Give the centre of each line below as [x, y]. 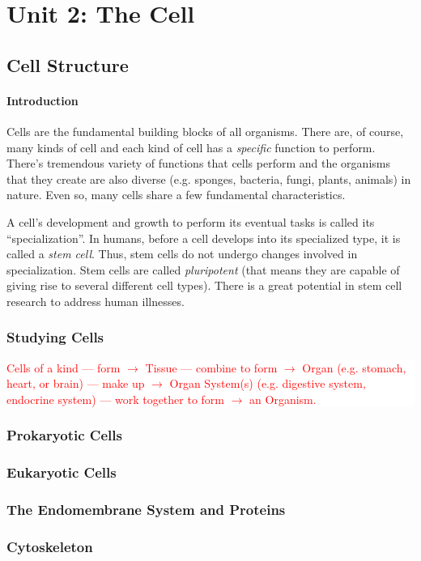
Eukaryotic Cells [62, 472]
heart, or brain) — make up [76, 383]
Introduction [43, 100]
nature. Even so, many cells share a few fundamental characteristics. [176, 195]
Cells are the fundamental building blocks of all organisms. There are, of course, [205, 131]
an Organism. [283, 399]
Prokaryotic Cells [64, 435]
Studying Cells [55, 337]
